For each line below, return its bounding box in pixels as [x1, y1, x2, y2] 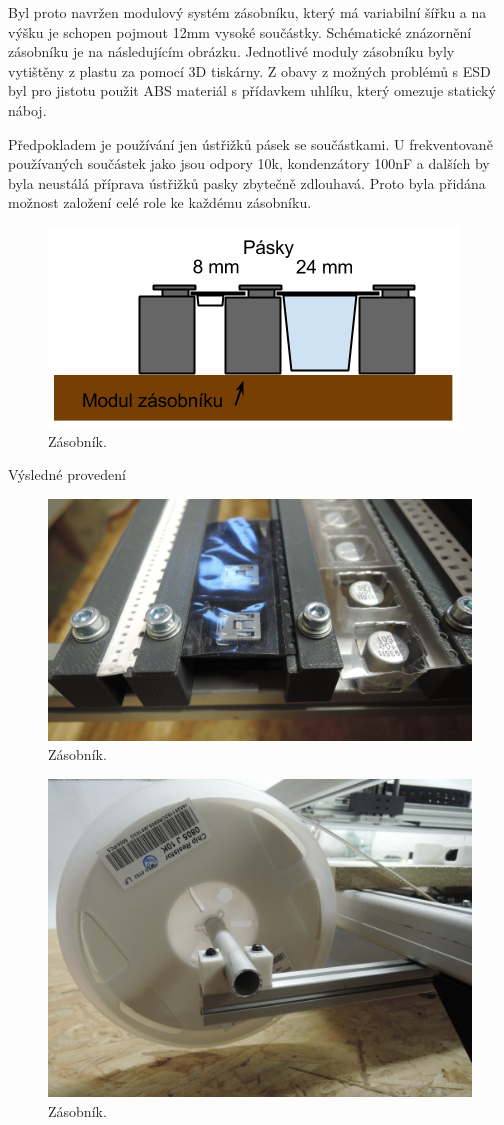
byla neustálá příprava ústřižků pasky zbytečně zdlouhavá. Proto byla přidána [8, 172, 486, 193]
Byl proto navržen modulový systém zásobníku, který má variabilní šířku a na [8, 2, 487, 22]
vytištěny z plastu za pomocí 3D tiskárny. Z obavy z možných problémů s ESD [8, 60, 491, 81]
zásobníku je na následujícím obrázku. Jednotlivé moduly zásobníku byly [8, 41, 455, 62]
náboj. [8, 99, 47, 120]
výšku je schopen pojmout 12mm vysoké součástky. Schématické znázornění [8, 21, 472, 42]
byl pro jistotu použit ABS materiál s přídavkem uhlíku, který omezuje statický [8, 80, 496, 101]
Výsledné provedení [8, 464, 126, 485]
